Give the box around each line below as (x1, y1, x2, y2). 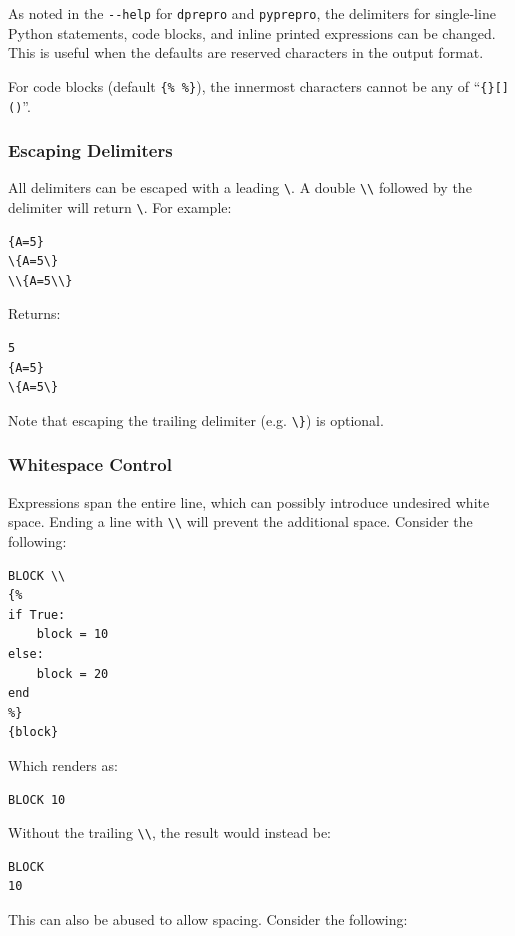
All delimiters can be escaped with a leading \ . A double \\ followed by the (8, 177, 472, 198)
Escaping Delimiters (8, 138, 173, 163)
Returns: (8, 303, 61, 324)
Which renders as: (8, 754, 118, 775)
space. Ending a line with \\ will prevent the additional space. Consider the (8, 511, 473, 532)
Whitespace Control (8, 452, 172, 477)
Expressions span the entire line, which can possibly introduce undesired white (8, 491, 490, 512)
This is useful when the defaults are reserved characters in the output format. (8, 42, 484, 63)
